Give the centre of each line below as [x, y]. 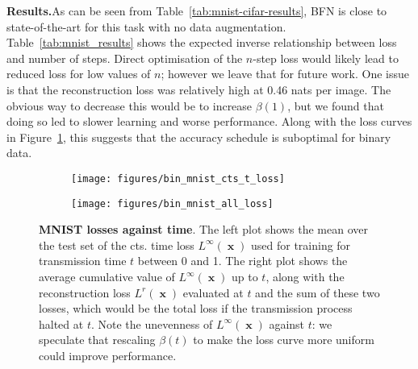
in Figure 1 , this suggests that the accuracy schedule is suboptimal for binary [199, 137]
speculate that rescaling [97, 340]
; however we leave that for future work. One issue [285, 74]
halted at [61, 323]
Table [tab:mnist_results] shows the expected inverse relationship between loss [202, 42]
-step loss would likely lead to [326, 58]
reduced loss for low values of [79, 74]
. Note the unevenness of [152, 323]
